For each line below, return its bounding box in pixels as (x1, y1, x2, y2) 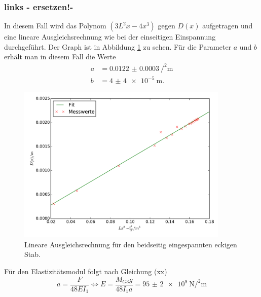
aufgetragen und (202, 20, 253, 31)
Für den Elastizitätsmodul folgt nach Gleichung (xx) (4, 266, 167, 277)
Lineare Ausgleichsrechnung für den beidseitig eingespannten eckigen (24, 239, 237, 249)
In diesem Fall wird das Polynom (4, 20, 106, 31)
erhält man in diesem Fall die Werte (4, 51, 116, 62)
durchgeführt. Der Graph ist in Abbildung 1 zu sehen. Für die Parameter (4, 41, 232, 52)
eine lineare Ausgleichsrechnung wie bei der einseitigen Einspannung (4, 31, 216, 42)
